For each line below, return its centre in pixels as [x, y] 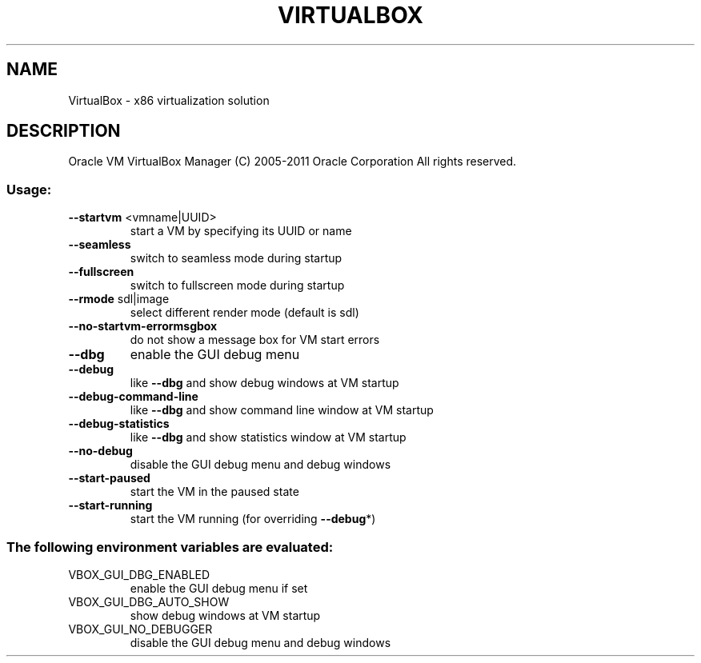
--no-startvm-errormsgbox [143, 326]
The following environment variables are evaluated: [170, 547]
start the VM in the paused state [214, 492]
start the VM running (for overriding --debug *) [253, 519]
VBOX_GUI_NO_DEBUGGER [140, 629]
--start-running [110, 505]
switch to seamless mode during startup [236, 258]
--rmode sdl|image [119, 299]
